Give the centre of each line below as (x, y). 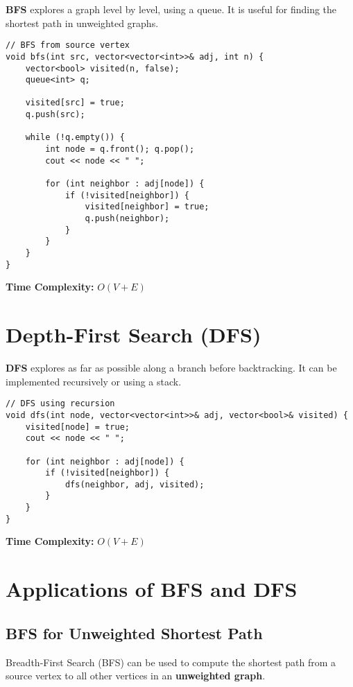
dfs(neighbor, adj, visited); (135, 484)
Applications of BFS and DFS (152, 589)
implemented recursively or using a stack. (94, 381)
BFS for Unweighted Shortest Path (134, 633)
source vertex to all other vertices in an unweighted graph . (136, 676)
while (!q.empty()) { (75, 138)
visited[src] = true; (75, 103)
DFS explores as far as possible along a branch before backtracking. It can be (171, 368)
